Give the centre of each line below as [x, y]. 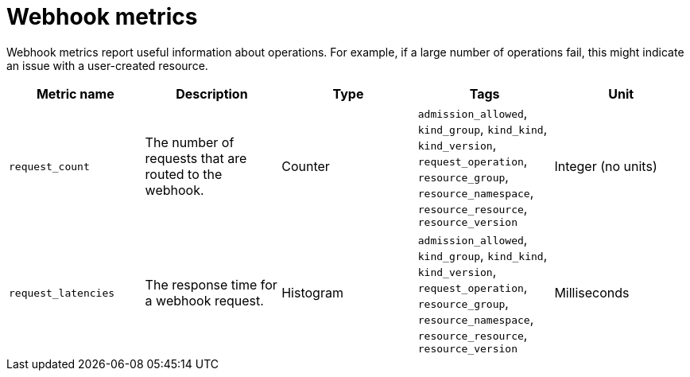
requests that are [196, 159]
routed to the [184, 175]
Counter [306, 167]
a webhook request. [204, 301]
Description [212, 93]
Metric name [75, 93]
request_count [49, 166]
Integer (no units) [606, 167]
